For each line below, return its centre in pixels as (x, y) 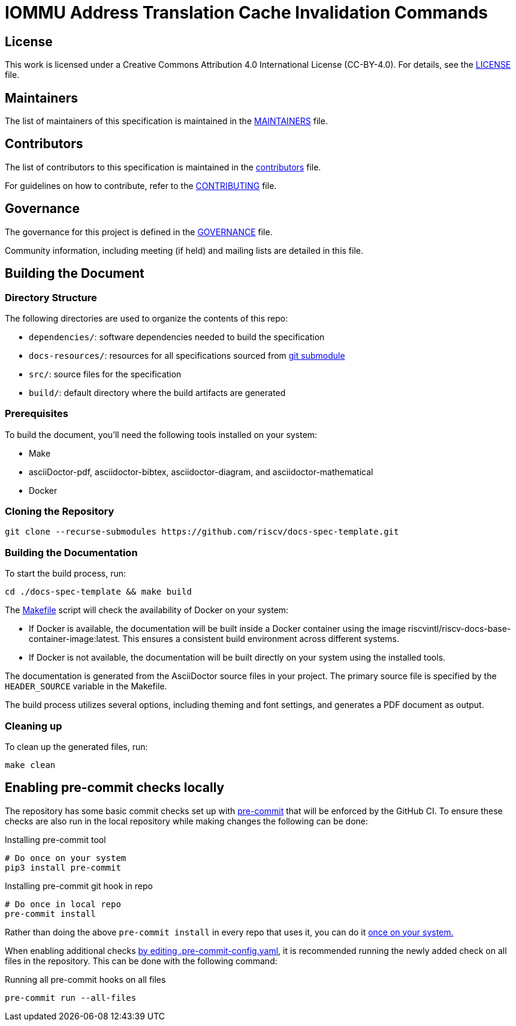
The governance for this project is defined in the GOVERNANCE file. (139, 232)
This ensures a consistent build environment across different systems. (261, 639)
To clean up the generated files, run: (76, 746)
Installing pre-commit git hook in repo (79, 886)
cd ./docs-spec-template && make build (98, 592)
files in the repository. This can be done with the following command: (141, 961)
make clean (30, 765)
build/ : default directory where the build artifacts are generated (157, 392)
